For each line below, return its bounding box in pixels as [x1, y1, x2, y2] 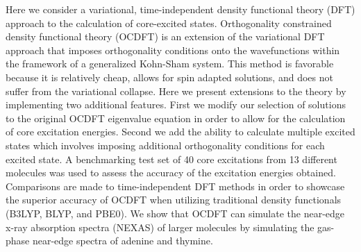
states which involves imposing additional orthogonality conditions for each [6, 137, 325, 152]
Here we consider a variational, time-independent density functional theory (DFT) [6, 2, 355, 16]
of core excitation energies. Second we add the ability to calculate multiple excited [6, 124, 355, 139]
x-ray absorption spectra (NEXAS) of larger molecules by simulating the [6, 219, 314, 234]
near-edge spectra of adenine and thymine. [32, 233, 213, 248]
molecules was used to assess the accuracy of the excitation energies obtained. [6, 165, 336, 180]
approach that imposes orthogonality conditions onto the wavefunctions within [6, 42, 340, 57]
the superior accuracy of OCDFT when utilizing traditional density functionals [6, 192, 342, 207]
